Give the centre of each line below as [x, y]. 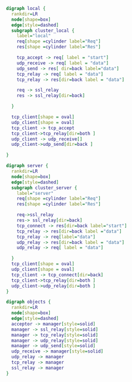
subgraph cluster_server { [44, 188]
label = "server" [35, 193]
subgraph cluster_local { [43, 30]
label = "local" [34, 36]
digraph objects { [28, 302]
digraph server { [27, 166]
